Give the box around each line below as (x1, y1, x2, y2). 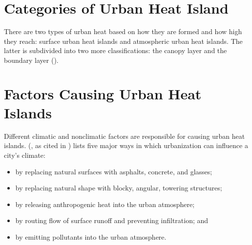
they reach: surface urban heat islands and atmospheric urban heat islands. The (4, 36, 243, 46)
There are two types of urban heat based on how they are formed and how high (4, 26, 242, 37)
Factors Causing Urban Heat (4, 83, 202, 103)
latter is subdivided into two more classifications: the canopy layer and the (4, 45, 227, 56)
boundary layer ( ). (4, 55, 59, 65)
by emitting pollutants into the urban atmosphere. (15, 231, 167, 242)
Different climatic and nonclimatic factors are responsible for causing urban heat (4, 131, 245, 141)
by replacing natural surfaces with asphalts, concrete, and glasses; (15, 166, 212, 176)
